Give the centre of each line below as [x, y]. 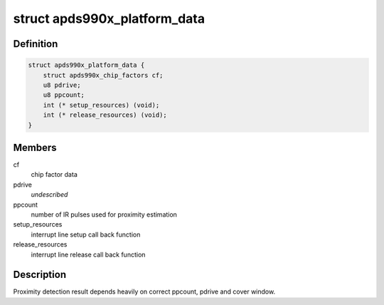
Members [35, 147]
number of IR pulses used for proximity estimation [104, 214]
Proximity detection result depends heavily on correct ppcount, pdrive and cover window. [144, 291]
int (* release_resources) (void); [105, 115]
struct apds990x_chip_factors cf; [103, 75]
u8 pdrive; [62, 85]
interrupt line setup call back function [86, 234]
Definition [36, 44]
